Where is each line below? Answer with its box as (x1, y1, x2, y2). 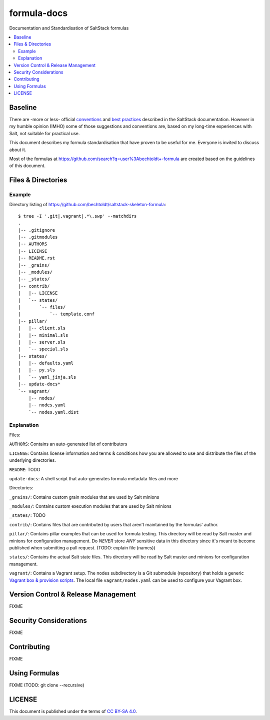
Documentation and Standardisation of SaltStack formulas (9, 25, 129, 31)
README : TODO (9, 466, 40, 472)
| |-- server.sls (18, 339, 66, 345)
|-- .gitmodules (18, 234, 58, 240)
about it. (9, 147, 26, 153)
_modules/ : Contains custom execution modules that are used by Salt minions (9, 503, 172, 509)
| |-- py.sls (18, 367, 55, 373)
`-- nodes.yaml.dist (28, 409, 79, 415)
